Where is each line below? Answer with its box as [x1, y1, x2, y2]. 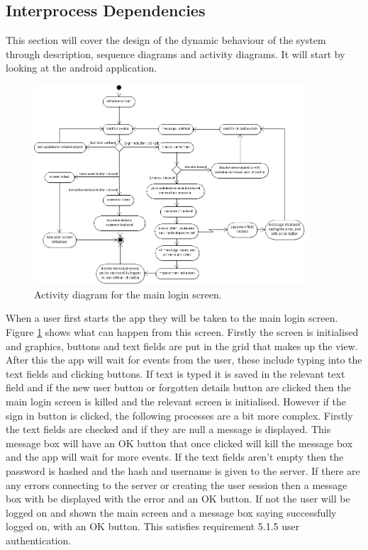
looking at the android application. [6, 60, 157, 75]
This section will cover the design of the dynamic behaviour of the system [6, 33, 326, 47]
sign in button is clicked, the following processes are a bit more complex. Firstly [6, 408, 353, 422]
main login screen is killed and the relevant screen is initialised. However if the [6, 393, 347, 408]
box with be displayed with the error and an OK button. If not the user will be [6, 491, 350, 506]
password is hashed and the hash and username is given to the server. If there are [6, 463, 360, 478]
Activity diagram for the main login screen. [34, 286, 222, 301]
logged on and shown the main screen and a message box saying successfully [6, 505, 337, 520]
